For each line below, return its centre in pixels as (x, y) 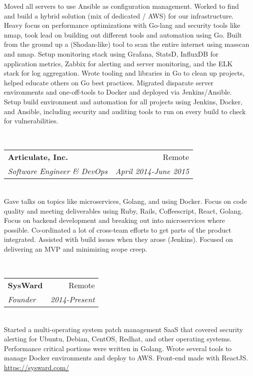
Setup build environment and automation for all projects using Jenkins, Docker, (123, 101)
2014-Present (73, 299)
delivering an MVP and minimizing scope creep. (76, 248)
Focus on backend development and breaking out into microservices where (115, 220)
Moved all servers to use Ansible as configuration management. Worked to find (121, 6)
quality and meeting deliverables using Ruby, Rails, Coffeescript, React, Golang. (124, 210)
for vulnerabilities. (31, 121)
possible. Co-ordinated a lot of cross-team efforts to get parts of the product (118, 229)
